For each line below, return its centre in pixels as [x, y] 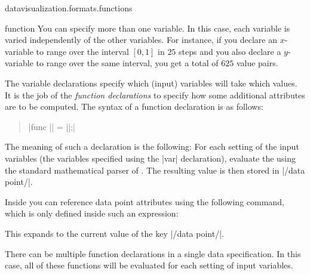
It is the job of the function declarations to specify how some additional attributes [155, 95]
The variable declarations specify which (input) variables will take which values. [151, 83]
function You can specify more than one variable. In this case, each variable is [148, 28]
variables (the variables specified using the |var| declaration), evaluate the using [151, 158]
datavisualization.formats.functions [69, 8]
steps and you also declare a [230, 51]
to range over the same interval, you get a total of [127, 63]
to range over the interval [82, 51]
